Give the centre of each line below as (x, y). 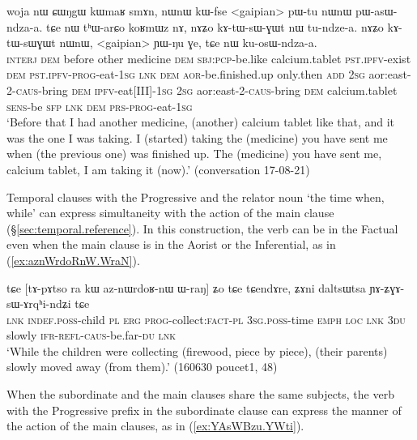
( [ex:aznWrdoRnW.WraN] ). (73, 260)
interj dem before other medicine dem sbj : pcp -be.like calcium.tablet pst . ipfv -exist (209, 58)
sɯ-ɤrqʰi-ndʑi (39, 303)
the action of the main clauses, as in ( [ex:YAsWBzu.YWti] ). (155, 426)
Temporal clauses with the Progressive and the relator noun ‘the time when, (196, 197)
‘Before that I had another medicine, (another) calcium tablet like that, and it (201, 122)
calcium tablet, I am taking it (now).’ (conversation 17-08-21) (158, 169)
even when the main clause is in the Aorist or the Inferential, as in (171, 244)
